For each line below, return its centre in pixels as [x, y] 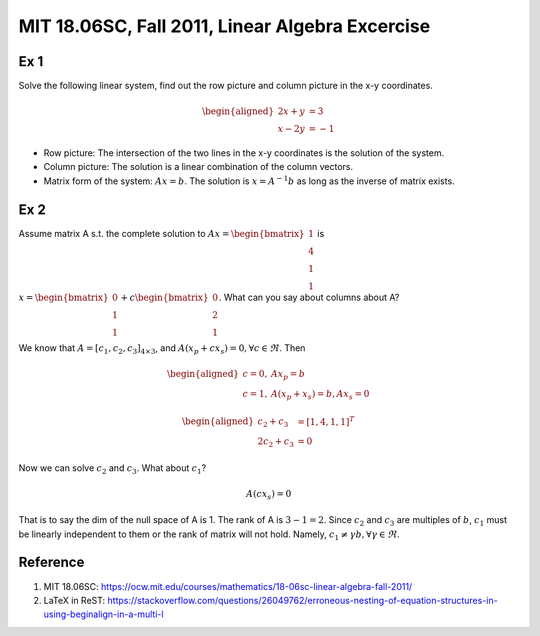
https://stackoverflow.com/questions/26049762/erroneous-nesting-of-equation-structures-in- [303, 600]
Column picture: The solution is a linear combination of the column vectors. [198, 167]
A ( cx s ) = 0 [269, 495]
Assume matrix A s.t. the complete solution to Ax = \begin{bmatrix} [161, 233]
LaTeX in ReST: [74, 600]
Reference [51, 562]
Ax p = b [288, 375]
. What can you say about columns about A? [309, 297]
